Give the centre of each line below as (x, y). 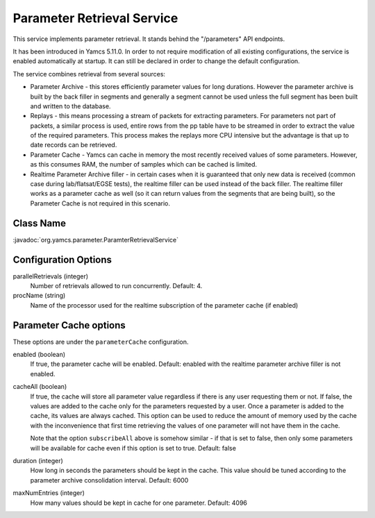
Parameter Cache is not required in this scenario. (100, 203)
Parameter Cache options (69, 325)
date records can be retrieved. (74, 145)
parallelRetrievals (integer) (51, 276)
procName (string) (39, 296)
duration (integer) (38, 460)
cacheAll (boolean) (40, 387)
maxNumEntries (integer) (49, 493)
